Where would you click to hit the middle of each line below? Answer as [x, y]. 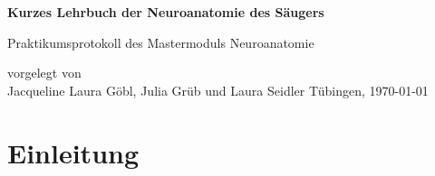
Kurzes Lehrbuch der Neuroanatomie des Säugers [166, 12]
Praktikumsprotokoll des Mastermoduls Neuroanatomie [161, 42]
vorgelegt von [44, 73]
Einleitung [73, 152]
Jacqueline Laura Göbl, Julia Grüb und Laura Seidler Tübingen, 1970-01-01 [218, 90]
